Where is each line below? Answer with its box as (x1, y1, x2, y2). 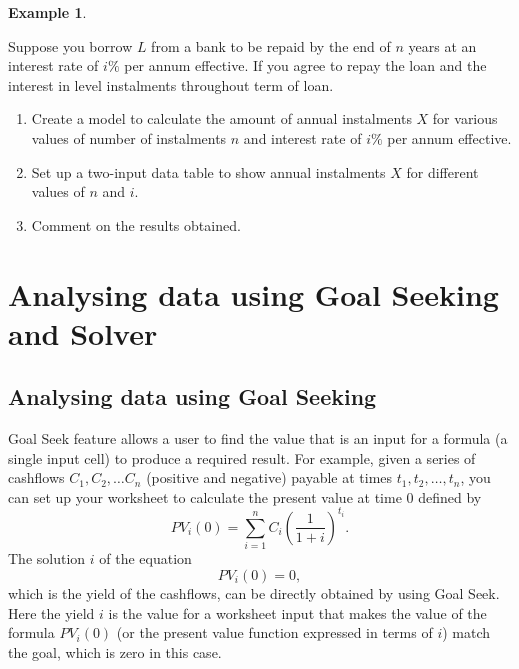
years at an (408, 35, 477, 56)
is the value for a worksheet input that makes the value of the (108, 602, 487, 623)
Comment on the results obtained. (31, 214, 241, 235)
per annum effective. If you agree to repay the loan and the (124, 55, 487, 76)
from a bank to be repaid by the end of (151, 35, 391, 56)
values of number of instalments (31, 127, 227, 148)
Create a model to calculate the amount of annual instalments (31, 108, 412, 129)
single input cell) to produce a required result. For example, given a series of (8, 447, 476, 468)
